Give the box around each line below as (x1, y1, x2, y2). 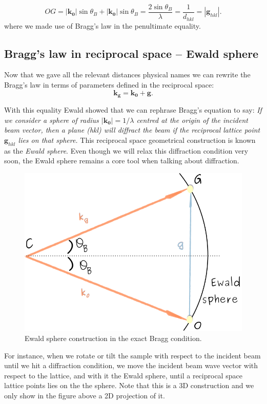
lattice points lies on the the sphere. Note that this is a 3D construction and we (4, 380, 254, 391)
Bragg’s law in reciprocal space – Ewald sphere (4, 45, 259, 61)
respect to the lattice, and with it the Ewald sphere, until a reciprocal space (4, 370, 242, 380)
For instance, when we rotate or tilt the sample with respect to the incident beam (4, 350, 261, 360)
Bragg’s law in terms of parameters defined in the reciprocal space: (4, 79, 214, 90)
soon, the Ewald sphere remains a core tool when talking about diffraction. (4, 155, 239, 166)
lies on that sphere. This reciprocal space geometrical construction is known (18, 134, 256, 145)
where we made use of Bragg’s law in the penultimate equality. (4, 20, 201, 31)
